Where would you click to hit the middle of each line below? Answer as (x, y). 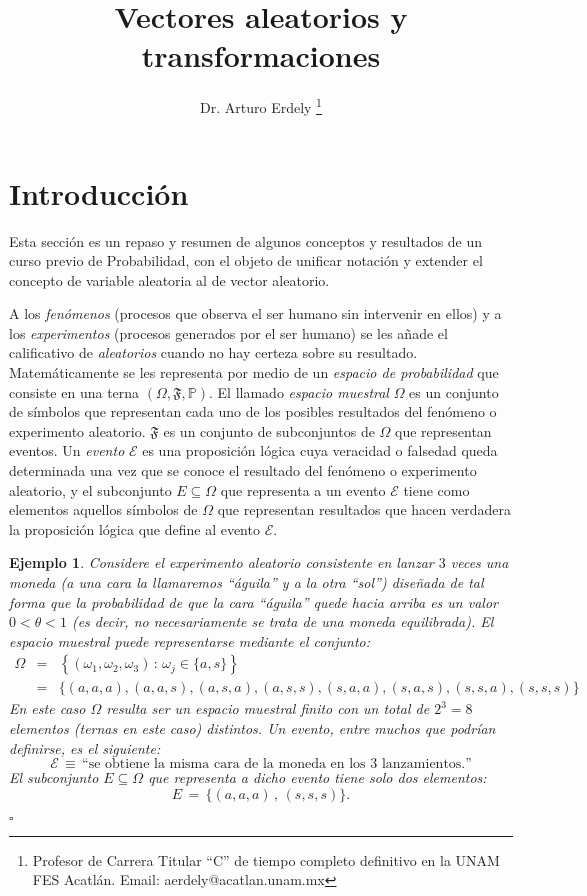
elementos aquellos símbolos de (103, 509)
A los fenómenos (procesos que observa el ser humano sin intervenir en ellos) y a (255, 313)
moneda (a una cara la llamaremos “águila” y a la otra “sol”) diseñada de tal (246, 582)
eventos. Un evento (67, 450)
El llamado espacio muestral (303, 391)
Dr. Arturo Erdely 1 (261, 105)
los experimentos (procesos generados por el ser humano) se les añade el (228, 332)
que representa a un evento (303, 489)
